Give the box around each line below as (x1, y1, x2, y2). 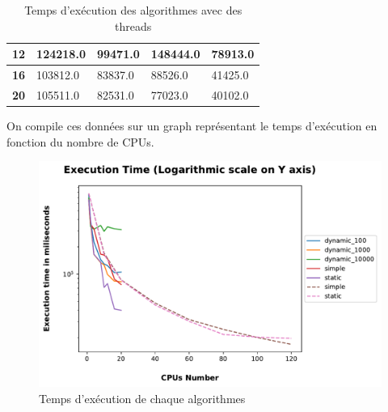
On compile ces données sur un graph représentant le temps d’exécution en (6, 117, 377, 134)
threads (115, 17, 152, 34)
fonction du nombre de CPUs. (6, 133, 154, 150)
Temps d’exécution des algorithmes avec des (24, 2, 242, 18)
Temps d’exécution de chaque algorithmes (39, 389, 246, 406)
